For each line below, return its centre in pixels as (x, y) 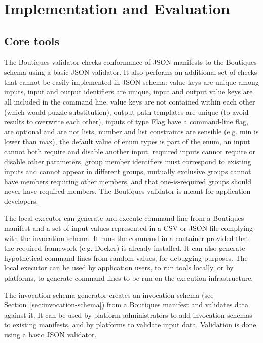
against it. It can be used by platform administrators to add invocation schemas (128, 314)
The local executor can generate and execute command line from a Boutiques (124, 218)
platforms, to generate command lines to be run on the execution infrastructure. (129, 278)
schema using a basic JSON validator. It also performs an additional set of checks (131, 72)
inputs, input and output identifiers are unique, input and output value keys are (128, 92)
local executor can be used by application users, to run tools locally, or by (119, 268)
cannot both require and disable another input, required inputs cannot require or (130, 151)
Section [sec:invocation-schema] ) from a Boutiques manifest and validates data (126, 305)
